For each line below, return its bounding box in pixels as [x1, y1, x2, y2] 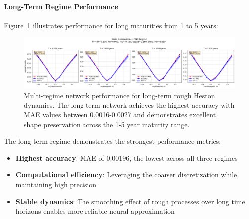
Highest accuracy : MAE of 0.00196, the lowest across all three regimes [15, 152, 238, 163]
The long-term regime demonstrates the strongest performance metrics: [4, 136, 221, 146]
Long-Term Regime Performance [4, 1, 118, 11]
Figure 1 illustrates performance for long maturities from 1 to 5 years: [4, 20, 218, 30]
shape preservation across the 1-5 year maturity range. [24, 119, 190, 129]
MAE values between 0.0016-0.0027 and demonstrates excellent [24, 109, 216, 120]
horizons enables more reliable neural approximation [15, 206, 175, 216]
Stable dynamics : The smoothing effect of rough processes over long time [15, 196, 245, 206]
